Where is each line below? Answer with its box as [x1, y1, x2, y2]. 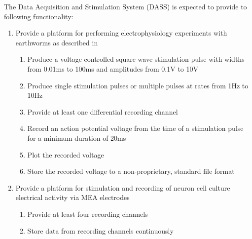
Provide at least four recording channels [27, 208, 148, 219]
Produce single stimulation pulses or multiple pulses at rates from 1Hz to [27, 80, 249, 90]
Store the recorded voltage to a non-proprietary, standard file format [27, 166, 235, 176]
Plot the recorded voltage [27, 149, 104, 159]
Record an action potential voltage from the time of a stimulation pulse [27, 123, 244, 133]
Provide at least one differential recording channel [27, 106, 178, 117]
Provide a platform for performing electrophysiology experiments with [15, 28, 227, 38]
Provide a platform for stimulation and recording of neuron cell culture [15, 182, 230, 193]
